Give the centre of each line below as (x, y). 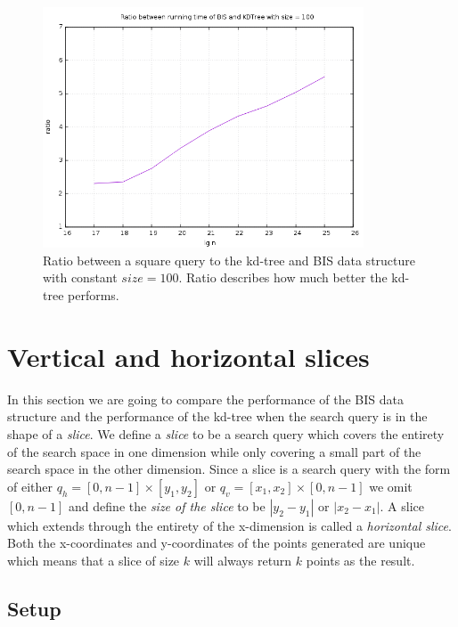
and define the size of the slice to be (167, 505)
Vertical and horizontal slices (188, 356)
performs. (94, 295)
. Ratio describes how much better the (283, 277)
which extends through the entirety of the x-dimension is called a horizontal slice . (229, 525)
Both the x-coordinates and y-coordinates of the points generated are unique (217, 543)
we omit (391, 486)
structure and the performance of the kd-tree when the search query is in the (217, 416)
